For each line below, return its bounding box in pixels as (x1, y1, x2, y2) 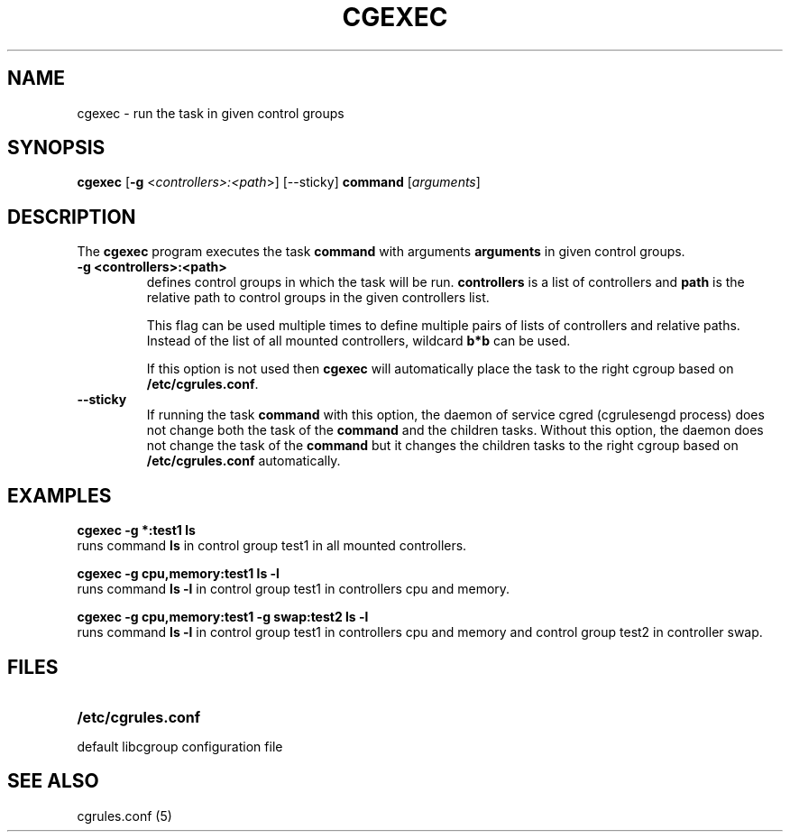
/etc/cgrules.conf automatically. (146, 453, 341, 469)
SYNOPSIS (7, 136, 106, 160)
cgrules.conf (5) (77, 807, 172, 824)
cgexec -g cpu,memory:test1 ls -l (77, 566, 280, 582)
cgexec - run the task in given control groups (77, 105, 344, 121)
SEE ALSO (7, 770, 99, 793)
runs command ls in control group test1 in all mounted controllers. (77, 538, 467, 554)
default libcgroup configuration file (77, 738, 283, 754)
